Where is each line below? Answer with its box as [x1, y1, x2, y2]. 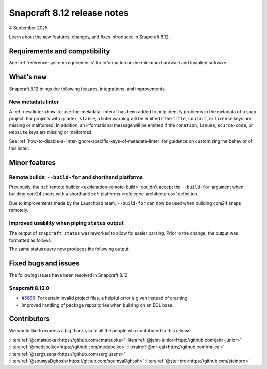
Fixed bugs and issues [9, 259, 80, 267]
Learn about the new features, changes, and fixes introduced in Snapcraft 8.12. [9, 34, 170, 40]
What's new [9, 72, 47, 81]
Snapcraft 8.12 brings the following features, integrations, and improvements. [9, 86, 166, 92]
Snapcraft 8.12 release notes [9, 7, 129, 18]
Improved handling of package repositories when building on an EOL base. [21, 302, 174, 307]
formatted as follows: [9, 237, 52, 243]
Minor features [9, 158, 56, 167]
